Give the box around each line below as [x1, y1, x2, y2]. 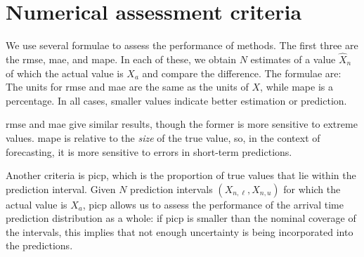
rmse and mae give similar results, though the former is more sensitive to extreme [6, 117, 358, 131]
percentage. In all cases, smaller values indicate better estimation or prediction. [6, 93, 347, 107]
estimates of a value [250, 51, 336, 66]
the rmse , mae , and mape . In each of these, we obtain [6, 51, 237, 66]
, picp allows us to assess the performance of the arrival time [82, 197, 344, 211]
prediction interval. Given [6, 181, 116, 196]
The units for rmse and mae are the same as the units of [6, 79, 249, 94]
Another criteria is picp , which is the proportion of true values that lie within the [6, 168, 356, 183]
